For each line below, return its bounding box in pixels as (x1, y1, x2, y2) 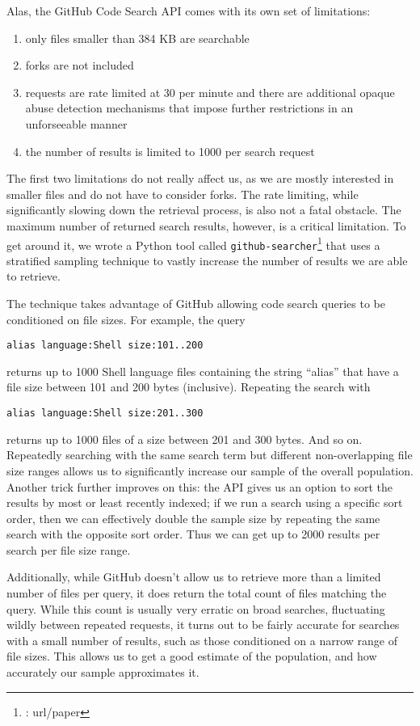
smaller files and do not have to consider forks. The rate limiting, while (6, 185, 359, 202)
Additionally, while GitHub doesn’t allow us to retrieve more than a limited (6, 568, 381, 585)
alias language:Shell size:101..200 (6, 340, 204, 352)
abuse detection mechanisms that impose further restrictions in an (25, 99, 354, 116)
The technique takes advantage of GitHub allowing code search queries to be (6, 295, 385, 312)
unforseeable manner (25, 115, 128, 132)
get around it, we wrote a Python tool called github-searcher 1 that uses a (6, 234, 380, 253)
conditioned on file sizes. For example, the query (6, 310, 246, 327)
